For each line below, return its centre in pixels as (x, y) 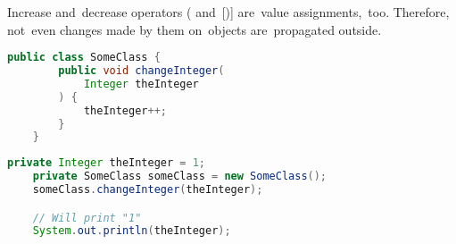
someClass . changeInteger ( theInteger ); (148, 190)
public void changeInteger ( (141, 71)
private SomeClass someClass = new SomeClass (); (180, 177)
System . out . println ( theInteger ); (132, 231)
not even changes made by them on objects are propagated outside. (195, 29)
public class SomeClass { (84, 58)
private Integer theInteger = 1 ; (107, 163)
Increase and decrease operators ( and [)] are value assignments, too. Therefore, (228, 12)
